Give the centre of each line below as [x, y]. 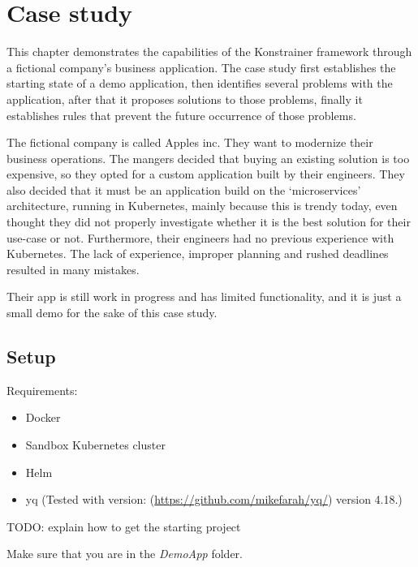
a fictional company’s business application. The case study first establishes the [201, 67]
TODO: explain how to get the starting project [124, 526]
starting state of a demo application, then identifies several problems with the [200, 83]
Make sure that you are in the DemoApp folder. [125, 554]
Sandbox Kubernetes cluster [95, 445]
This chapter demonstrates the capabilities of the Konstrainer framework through [209, 52]
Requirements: [42, 390]
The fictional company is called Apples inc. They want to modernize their [190, 142]
